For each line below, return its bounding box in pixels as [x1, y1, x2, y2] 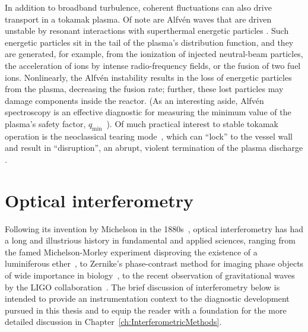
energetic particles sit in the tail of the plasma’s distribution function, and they [5, 36, 294, 48]
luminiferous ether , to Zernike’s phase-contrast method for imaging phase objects [5, 257, 304, 270]
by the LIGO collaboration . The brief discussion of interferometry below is [5, 280, 280, 293]
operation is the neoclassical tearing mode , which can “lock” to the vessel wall [5, 129, 293, 142]
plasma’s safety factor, [5, 117, 86, 129]
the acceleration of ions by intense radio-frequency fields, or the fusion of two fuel [5, 59, 301, 71]
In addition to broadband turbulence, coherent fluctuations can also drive [5, 1, 272, 13]
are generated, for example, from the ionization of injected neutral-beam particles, [5, 48, 303, 60]
